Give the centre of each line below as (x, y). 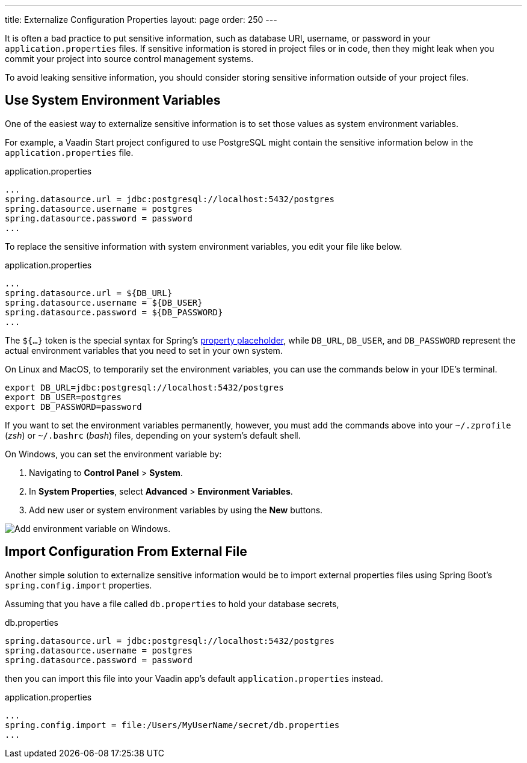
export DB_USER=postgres (63, 397)
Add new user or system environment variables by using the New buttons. (176, 510)
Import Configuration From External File (126, 552)
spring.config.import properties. (79, 585)
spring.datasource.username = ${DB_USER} (104, 302)
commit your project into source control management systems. (129, 59)
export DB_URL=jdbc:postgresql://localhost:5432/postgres (144, 387)
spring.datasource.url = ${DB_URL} (89, 293)
